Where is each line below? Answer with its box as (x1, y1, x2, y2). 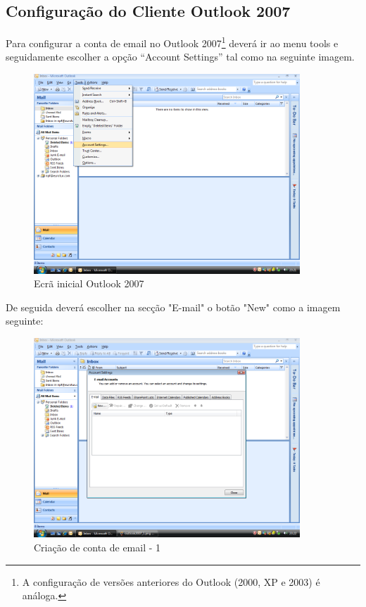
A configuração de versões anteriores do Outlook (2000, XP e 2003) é (22, 574, 320, 589)
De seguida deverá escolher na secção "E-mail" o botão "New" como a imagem (6, 299, 341, 314)
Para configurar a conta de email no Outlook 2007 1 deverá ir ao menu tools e (6, 34, 339, 50)
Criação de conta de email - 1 (34, 539, 161, 554)
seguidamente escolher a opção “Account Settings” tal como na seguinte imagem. (6, 49, 355, 64)
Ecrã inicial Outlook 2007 (34, 276, 144, 291)
